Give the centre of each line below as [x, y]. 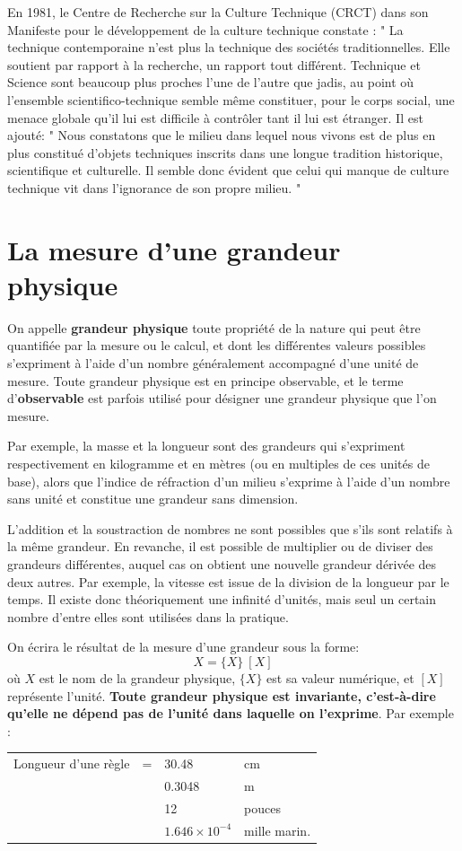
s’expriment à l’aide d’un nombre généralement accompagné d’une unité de [213, 363]
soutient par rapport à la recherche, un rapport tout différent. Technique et [214, 64]
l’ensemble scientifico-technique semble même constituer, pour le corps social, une [231, 99]
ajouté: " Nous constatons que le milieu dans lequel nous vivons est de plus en [222, 135]
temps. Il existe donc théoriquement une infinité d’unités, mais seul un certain [222, 599]
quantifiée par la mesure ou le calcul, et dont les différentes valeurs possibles [217, 345]
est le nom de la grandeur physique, [137, 677]
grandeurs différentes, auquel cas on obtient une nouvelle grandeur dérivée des [222, 563]
